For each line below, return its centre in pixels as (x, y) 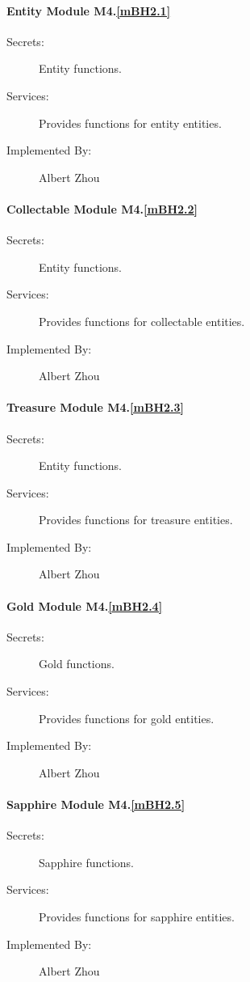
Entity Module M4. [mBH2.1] (89, 10)
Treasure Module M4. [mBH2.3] (96, 407)
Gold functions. (77, 664)
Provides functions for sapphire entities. (137, 917)
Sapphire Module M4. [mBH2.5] (96, 804)
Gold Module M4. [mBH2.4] (85, 605)
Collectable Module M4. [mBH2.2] (102, 208)
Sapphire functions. (86, 862)
